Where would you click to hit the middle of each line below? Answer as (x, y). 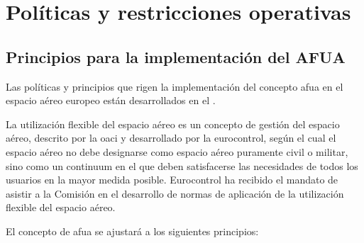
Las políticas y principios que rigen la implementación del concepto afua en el (175, 86)
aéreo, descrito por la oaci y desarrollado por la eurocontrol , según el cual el (171, 138)
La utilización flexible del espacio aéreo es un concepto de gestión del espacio (173, 124)
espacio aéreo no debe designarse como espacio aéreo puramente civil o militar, (177, 151)
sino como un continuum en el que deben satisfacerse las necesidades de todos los (182, 165)
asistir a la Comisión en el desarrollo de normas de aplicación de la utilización (175, 193)
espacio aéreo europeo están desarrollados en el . (111, 100)
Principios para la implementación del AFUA (176, 56)
